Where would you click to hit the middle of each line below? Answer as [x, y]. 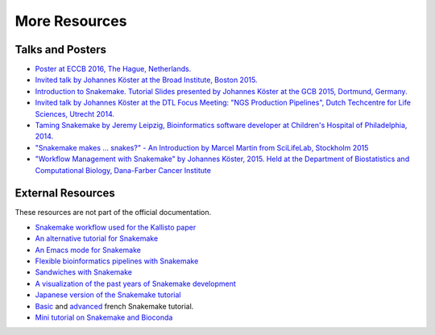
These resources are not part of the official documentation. [113, 213]
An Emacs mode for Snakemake [88, 250]
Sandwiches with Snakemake [84, 272]
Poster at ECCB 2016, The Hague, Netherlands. [113, 69]
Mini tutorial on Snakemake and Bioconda [104, 317]
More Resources [71, 21]
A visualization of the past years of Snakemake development [136, 283]
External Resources [65, 193]
